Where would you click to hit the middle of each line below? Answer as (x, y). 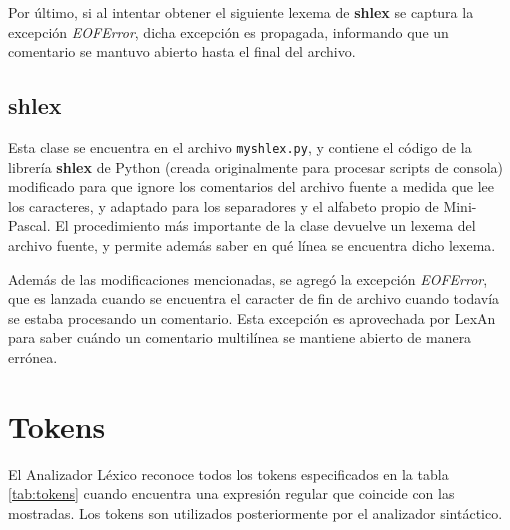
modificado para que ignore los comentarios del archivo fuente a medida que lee (251, 186)
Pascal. (29, 225)
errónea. (33, 356)
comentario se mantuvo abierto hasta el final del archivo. (182, 51)
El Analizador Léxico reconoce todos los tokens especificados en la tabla (228, 473)
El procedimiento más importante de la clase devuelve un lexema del (265, 225)
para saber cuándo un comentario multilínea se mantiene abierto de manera (240, 337)
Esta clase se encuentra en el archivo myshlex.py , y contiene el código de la (240, 146)
